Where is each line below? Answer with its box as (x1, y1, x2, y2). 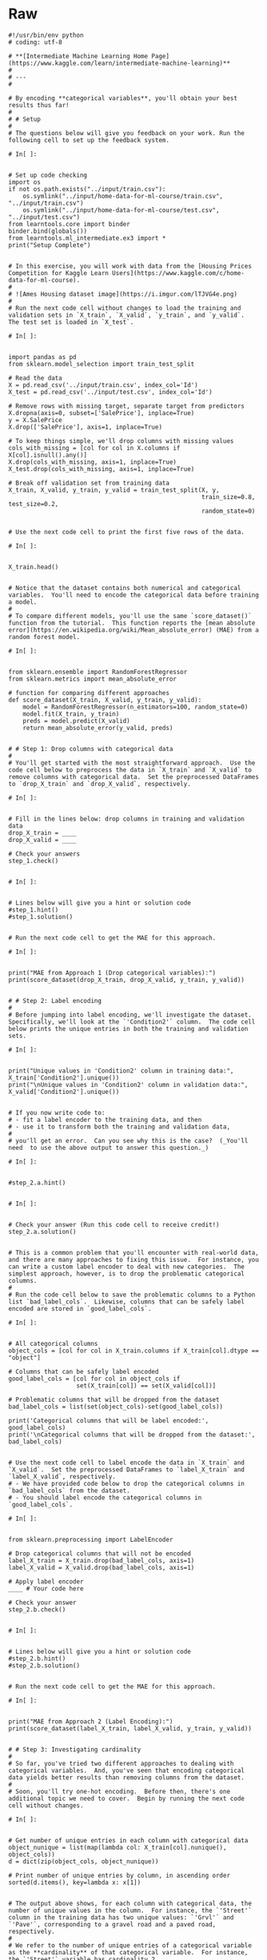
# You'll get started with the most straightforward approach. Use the (8, 759, 256, 767)
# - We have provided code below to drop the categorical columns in (8, 1479, 245, 1487)
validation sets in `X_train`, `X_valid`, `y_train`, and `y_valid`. (8, 311, 245, 319)
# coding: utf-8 (8, 38, 62, 46)
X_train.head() (8, 563, 59, 571)
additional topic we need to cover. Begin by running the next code (8, 1794, 245, 1802)
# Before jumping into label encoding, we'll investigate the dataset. (8, 1011, 252, 1019)
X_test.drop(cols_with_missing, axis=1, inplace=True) (8, 465, 195, 473)
